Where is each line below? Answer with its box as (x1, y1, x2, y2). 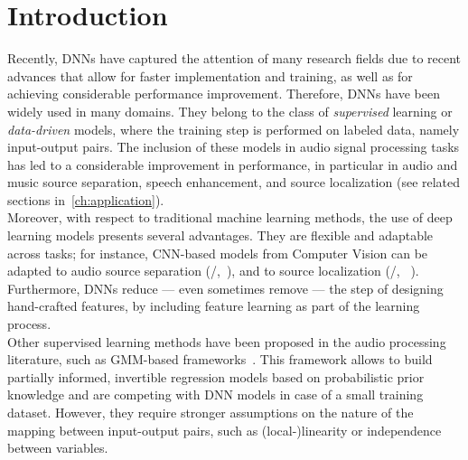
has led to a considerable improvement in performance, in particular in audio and (7, 155, 458, 174)
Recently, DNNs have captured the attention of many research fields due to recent (7, 49, 462, 68)
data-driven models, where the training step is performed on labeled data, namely (7, 119, 460, 138)
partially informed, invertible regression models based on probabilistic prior (7, 367, 425, 386)
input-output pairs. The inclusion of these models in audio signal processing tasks (7, 137, 460, 156)
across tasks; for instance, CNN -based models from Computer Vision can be (7, 243, 428, 262)
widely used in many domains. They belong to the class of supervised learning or (7, 101, 453, 120)
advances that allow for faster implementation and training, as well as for (7, 66, 413, 85)
